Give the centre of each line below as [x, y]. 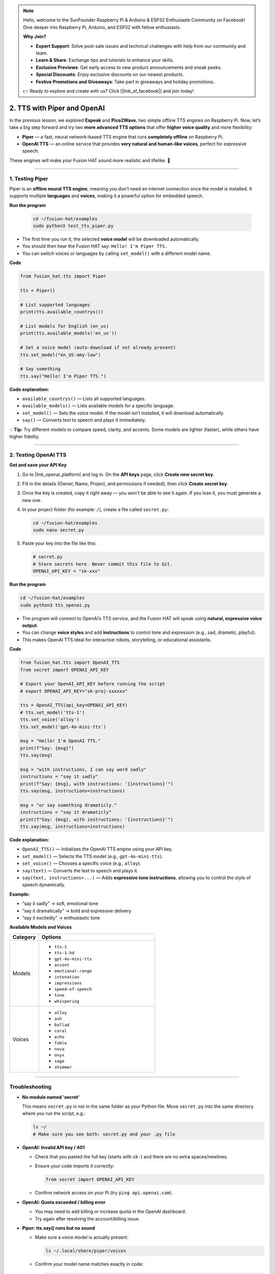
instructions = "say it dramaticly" [66, 812]
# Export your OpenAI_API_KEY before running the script [93, 684]
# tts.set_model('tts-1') [52, 712]
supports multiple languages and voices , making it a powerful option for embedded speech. [106, 196]
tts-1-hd [64, 953]
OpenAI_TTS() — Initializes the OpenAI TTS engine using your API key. [98, 849]
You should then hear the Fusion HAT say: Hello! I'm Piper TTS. [95, 246]
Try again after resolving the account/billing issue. [87, 1218]
